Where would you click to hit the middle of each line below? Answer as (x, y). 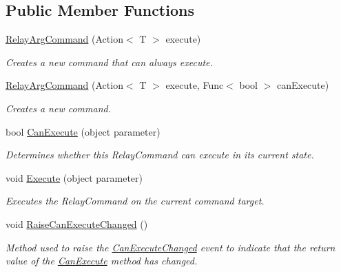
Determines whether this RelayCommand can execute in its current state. (160, 155)
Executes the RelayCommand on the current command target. (135, 201)
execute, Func (195, 85)
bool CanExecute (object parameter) (83, 131)
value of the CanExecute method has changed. (102, 261)
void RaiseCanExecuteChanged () (77, 223)
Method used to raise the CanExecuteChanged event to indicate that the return (170, 247)
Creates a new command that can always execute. (109, 62)
